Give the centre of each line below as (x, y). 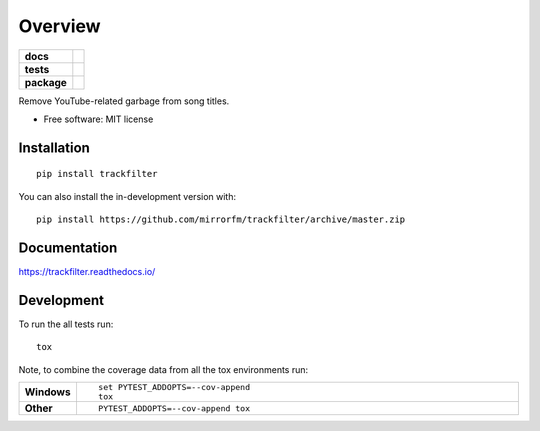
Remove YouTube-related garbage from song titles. (124, 101)
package (45, 82)
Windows (47, 392)
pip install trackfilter (97, 174)
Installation (54, 147)
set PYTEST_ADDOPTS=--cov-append (174, 387)
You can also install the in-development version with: (127, 196)
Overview (59, 26)
